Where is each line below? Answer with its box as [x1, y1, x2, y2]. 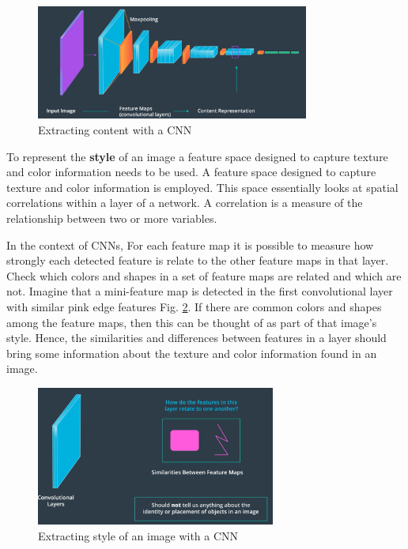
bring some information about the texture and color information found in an [6, 344, 377, 361]
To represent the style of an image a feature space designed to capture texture [6, 148, 388, 164]
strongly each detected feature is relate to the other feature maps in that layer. [6, 252, 389, 269]
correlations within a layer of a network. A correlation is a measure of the [6, 194, 363, 211]
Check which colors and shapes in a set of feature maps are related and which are [6, 267, 402, 284]
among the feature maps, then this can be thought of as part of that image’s [6, 314, 377, 330]
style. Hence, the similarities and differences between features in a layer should [6, 329, 387, 346]
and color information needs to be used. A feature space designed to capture [6, 164, 376, 180]
